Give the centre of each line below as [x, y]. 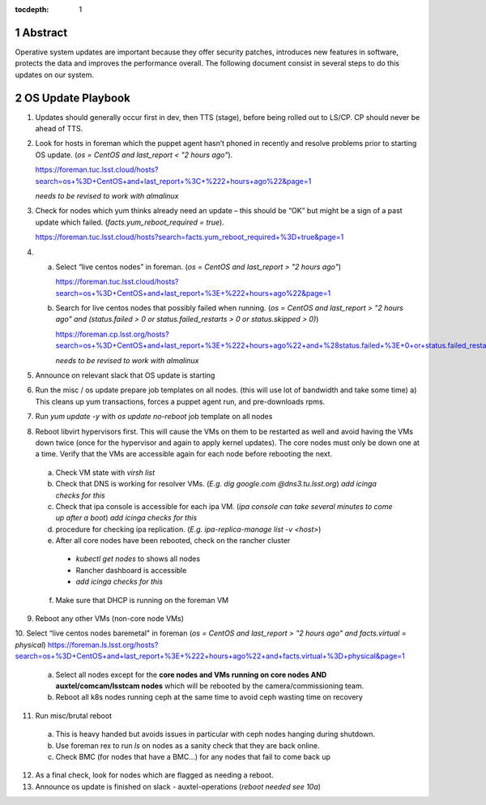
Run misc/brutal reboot [74, 715]
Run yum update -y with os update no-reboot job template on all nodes [154, 417]
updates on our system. [55, 75]
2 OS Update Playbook [73, 98]
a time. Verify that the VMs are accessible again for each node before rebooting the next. [184, 454]
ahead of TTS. [59, 128]
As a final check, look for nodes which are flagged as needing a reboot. [154, 775]
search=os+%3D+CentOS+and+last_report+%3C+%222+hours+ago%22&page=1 [173, 181]
